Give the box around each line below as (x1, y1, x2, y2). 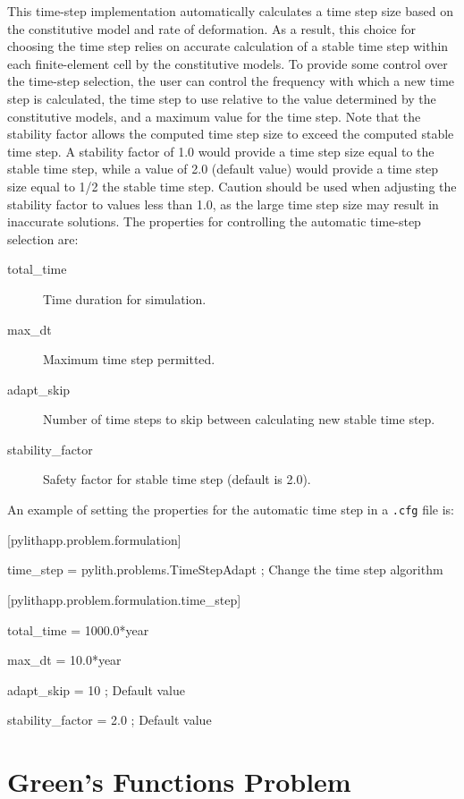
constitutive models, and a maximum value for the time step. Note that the (7, 106, 421, 125)
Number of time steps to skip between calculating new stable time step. (43, 410, 435, 429)
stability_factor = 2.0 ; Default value (7, 710, 212, 729)
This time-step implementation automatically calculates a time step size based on (7, 2, 453, 20)
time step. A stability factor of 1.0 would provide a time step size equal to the (7, 141, 434, 160)
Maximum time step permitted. (43, 350, 215, 369)
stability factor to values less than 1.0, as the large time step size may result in (7, 194, 439, 213)
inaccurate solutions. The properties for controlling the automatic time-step (7, 212, 421, 231)
